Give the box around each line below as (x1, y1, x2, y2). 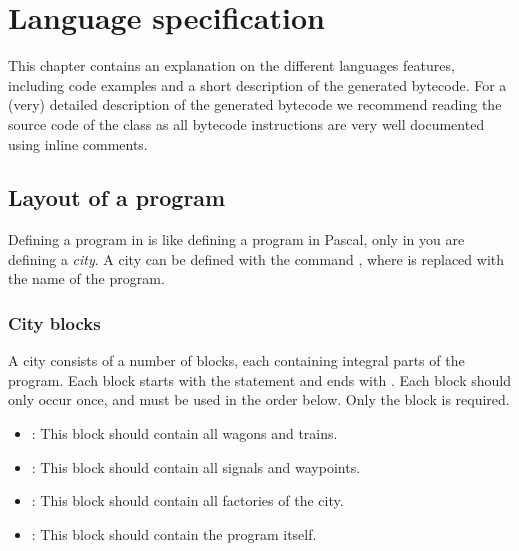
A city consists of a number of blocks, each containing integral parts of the (8, 350, 465, 371)
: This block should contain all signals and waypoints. (31, 456, 361, 477)
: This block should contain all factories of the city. (31, 490, 344, 511)
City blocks (8, 311, 101, 335)
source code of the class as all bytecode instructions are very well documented (8, 113, 485, 134)
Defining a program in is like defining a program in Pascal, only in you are (8, 229, 465, 250)
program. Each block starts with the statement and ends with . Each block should (8, 369, 511, 390)
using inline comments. (8, 133, 148, 154)
